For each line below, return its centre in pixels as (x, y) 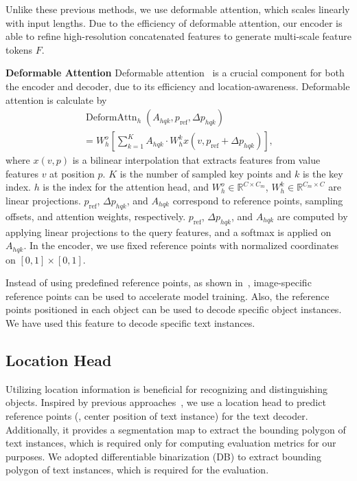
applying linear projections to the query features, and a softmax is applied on (169, 232)
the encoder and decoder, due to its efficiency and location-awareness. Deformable (178, 86)
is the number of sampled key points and (206, 173)
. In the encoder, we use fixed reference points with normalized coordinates (181, 245)
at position (72, 173)
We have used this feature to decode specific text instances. (130, 323)
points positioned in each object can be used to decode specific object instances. (174, 309)
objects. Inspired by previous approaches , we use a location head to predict (166, 402)
